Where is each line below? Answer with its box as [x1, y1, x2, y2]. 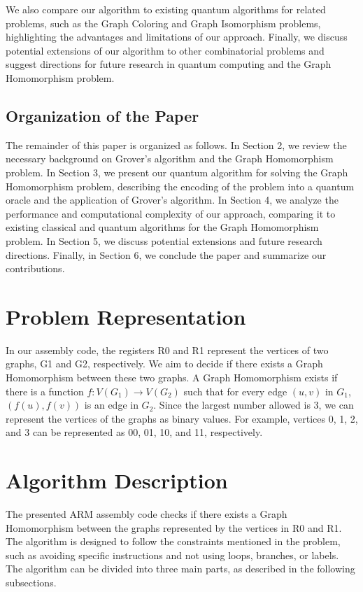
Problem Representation [6, 302, 246, 330]
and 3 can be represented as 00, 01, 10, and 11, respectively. [6, 425, 263, 439]
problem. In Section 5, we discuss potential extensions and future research [6, 233, 322, 248]
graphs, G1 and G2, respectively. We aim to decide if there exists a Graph [6, 356, 323, 371]
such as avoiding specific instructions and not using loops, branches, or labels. [6, 547, 339, 562]
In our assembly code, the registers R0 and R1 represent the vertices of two [6, 342, 329, 357]
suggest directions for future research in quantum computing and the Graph [6, 57, 332, 71]
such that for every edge [183, 383, 287, 398]
